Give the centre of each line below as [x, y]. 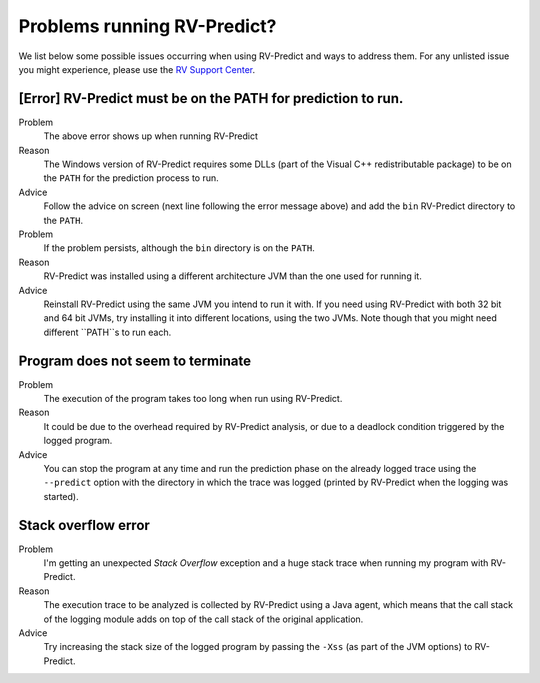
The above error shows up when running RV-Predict [151, 136]
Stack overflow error [84, 525]
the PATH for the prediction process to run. [131, 178]
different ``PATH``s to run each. [107, 332]
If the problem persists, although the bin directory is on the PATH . [179, 248]
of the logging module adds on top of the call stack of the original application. [203, 619]
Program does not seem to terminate [135, 360]
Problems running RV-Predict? [147, 26]
